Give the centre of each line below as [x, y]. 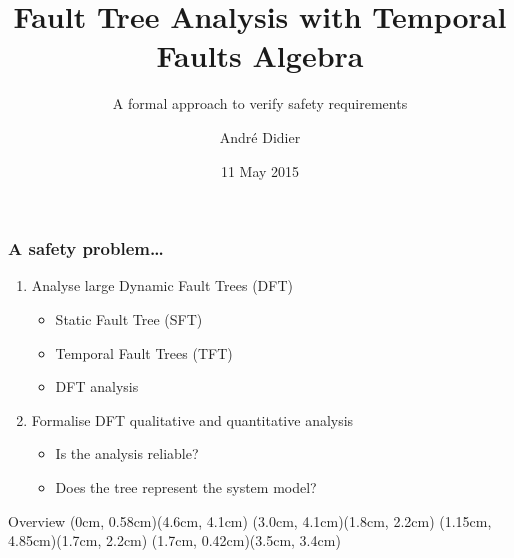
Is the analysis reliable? [127, 453]
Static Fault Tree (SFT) [129, 318]
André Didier [260, 136]
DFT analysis [97, 386]
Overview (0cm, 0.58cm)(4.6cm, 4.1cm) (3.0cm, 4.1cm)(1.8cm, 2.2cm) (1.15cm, [250, 520]
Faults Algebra [260, 55]
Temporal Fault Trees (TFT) [144, 352]
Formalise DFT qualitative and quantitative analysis [192, 419]
